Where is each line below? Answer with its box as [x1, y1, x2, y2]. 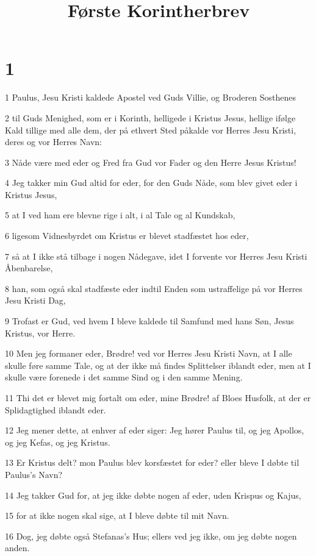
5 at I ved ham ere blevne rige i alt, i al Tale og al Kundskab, [5, 208, 235, 221]
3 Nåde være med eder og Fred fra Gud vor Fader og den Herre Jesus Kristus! [5, 155, 296, 168]
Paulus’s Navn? [5, 468, 63, 480]
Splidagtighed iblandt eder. [5, 403, 106, 416]
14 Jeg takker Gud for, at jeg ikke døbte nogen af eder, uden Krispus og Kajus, [5, 488, 301, 501]
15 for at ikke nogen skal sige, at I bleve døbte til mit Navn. [5, 509, 229, 522]
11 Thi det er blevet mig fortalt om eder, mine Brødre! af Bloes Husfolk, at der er [5, 391, 311, 404]
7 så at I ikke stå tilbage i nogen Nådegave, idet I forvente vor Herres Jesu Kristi [5, 249, 307, 262]
